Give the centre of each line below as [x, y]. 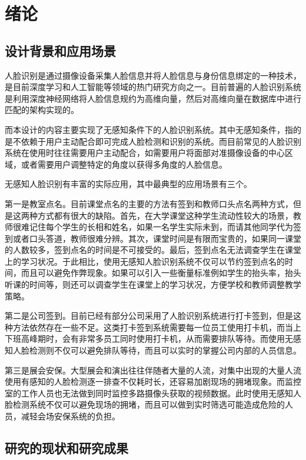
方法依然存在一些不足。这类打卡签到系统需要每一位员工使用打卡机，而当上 [157, 327]
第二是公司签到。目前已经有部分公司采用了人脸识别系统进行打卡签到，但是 [149, 316]
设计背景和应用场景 [60, 50]
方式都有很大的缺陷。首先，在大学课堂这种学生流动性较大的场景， [165, 215]
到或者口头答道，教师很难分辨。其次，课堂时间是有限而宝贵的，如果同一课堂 [153, 238]
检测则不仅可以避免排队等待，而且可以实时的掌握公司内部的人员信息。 [165, 350]
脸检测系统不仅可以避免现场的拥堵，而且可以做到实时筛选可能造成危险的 [145, 404]
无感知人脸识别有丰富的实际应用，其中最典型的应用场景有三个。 [128, 184]
